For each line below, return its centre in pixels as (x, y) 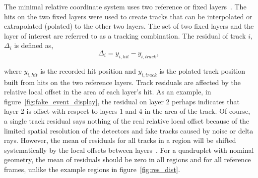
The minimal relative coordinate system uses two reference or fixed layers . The (125, 6)
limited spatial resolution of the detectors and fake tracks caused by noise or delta (129, 130)
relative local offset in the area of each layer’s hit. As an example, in (108, 92)
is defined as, (34, 45)
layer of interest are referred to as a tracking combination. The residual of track (125, 35)
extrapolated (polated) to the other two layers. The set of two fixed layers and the (129, 26)
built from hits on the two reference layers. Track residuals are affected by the (122, 82)
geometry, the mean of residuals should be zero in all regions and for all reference (128, 159)
